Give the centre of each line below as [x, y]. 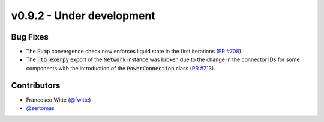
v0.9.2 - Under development [83, 16]
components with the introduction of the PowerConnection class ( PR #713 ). [121, 68]
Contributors [36, 85]
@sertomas [40, 108]
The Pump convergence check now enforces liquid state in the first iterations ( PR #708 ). [134, 52]
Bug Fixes [30, 37]
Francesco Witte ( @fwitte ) [58, 100]
